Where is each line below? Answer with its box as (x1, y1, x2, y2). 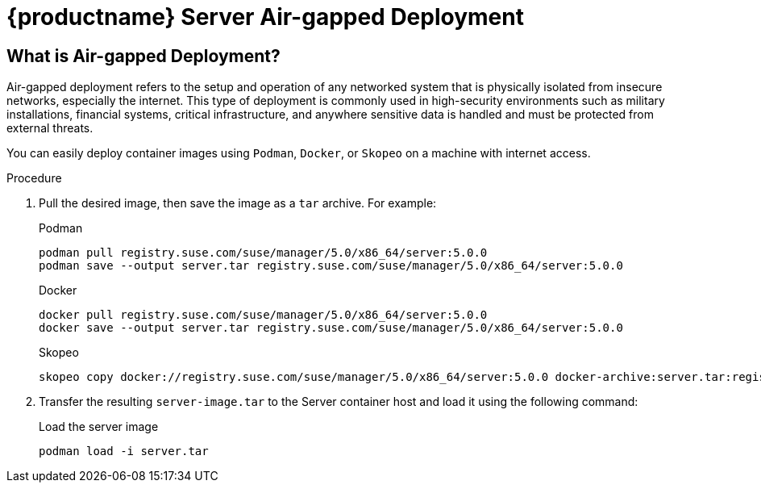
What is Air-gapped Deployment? (6, 45, 281, 66)
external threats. (6, 121, 94, 136)
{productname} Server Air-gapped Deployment (6, 3, 524, 31)
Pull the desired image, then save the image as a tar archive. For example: (39, 196, 437, 211)
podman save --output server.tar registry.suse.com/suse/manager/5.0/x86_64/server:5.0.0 (39, 259, 623, 273)
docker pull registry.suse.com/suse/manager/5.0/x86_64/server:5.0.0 (39, 308, 488, 322)
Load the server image (39, 420, 159, 434)
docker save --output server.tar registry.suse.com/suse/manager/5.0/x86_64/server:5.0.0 (39, 321, 623, 335)
